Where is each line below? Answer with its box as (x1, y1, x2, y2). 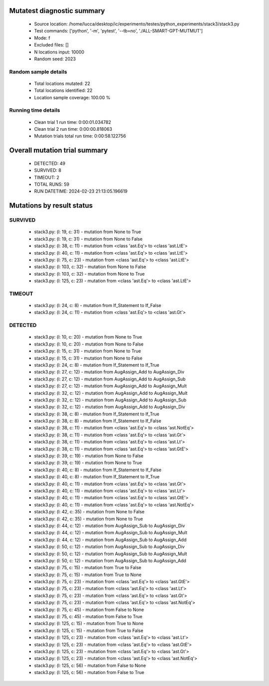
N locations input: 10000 (34, 49, 85, 55)
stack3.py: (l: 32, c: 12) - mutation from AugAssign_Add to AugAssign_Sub (34, 397, 187, 403)
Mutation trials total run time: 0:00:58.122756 (34, 133, 127, 139)
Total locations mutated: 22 (34, 80, 91, 86)
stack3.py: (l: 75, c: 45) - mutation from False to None (34, 607, 144, 613)
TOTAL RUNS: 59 (34, 181, 70, 187)
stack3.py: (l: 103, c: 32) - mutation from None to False (34, 264, 146, 270)
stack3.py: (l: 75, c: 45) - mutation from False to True (34, 614, 142, 620)
